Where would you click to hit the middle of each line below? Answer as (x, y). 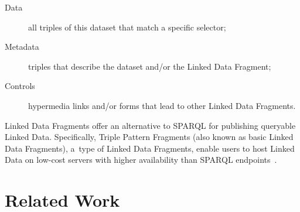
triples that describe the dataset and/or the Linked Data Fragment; (150, 66)
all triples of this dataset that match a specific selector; (127, 27)
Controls (20, 86)
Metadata (22, 47)
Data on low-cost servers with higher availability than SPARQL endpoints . (141, 160)
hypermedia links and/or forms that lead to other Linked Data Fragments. (162, 105)
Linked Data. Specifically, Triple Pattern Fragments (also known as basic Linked (149, 137)
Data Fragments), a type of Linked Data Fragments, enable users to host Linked (150, 148)
